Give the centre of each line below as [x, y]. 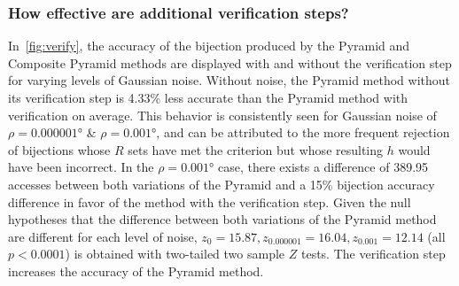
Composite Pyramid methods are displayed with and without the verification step [230, 62]
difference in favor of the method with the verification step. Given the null [210, 201]
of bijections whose [59, 149]
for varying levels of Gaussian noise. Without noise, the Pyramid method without [229, 80]
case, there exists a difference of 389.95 [323, 167]
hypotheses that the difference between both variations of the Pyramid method [222, 219]
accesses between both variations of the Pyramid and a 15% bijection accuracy [222, 184]
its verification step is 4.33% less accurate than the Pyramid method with [208, 97]
